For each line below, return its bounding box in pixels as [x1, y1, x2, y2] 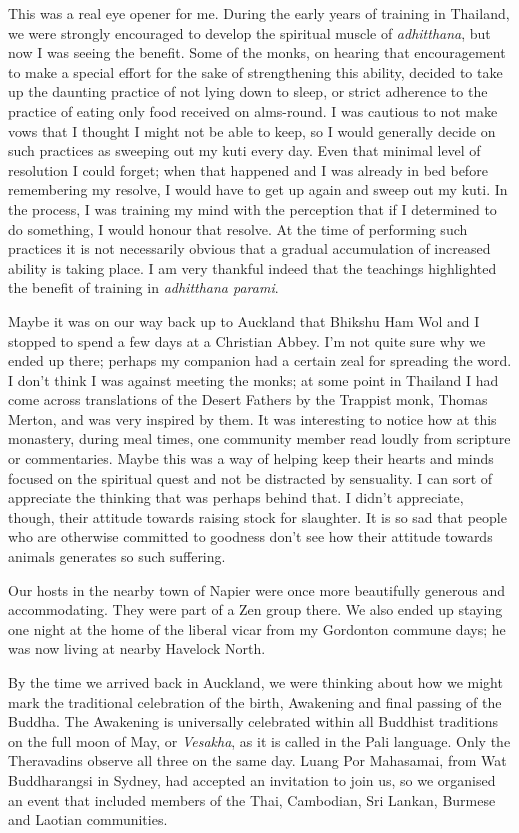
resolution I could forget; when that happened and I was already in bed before [8, 159, 488, 180]
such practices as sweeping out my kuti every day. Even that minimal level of [8, 140, 481, 161]
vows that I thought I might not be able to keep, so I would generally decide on [8, 120, 496, 141]
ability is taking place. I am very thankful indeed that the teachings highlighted [8, 257, 497, 278]
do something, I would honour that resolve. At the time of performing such [8, 218, 468, 239]
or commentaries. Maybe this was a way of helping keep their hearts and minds [8, 448, 494, 469]
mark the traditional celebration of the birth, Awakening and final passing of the [8, 691, 502, 712]
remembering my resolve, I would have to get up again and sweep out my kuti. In [8, 179, 508, 200]
